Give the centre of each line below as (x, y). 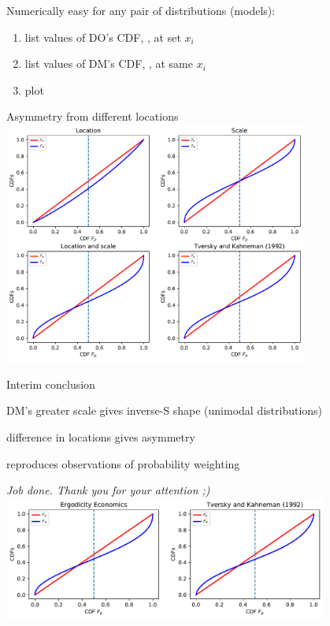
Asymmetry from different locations (93, 116)
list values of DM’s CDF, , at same (109, 63)
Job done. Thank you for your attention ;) (108, 490)
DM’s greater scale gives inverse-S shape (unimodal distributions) (165, 410)
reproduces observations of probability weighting (123, 463)
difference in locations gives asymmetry (101, 436)
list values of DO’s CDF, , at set (103, 37)
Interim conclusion (51, 384)
